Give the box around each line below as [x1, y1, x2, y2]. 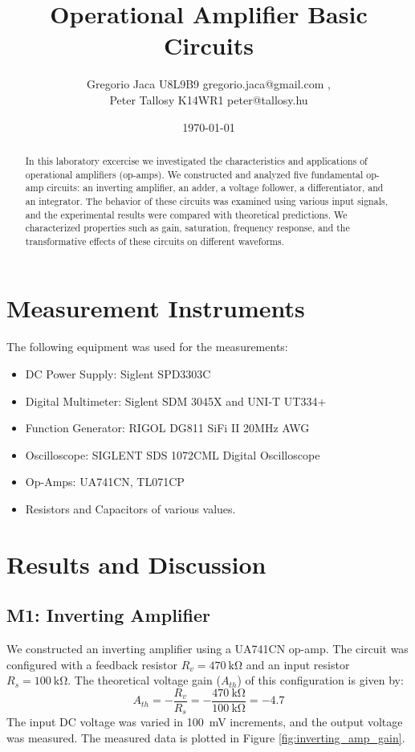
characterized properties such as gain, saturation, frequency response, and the [25, 221, 350, 235]
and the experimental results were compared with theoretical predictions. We [25, 207, 348, 221]
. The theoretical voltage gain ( [67, 672, 221, 689]
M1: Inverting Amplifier [6, 603, 210, 627]
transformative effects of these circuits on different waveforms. [25, 234, 284, 247]
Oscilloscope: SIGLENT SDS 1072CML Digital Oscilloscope [25, 446, 320, 463]
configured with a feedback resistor [6, 656, 177, 672]
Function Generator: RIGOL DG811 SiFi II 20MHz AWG [25, 419, 310, 436]
